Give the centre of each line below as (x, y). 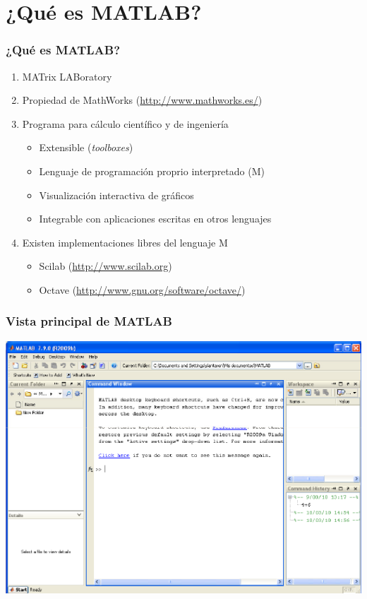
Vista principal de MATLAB (89, 321)
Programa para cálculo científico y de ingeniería (125, 123)
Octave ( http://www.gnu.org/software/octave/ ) (142, 289)
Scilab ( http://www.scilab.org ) (106, 266)
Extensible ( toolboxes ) (86, 147)
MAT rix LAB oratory (67, 76)
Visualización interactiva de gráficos (116, 195)
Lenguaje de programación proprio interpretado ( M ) (152, 171)
